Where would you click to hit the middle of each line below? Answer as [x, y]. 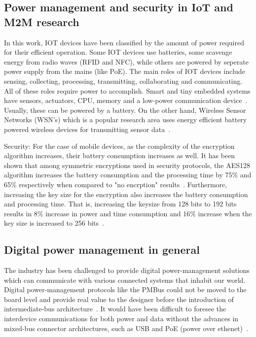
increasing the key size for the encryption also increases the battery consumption [126, 194]
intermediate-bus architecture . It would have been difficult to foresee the [115, 309]
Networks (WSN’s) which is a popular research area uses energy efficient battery [126, 119]
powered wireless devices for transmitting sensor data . [87, 129]
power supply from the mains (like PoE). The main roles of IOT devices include [125, 71]
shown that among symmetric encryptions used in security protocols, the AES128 [127, 165]
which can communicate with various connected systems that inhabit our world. [125, 280]
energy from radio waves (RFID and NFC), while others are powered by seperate [126, 61]
